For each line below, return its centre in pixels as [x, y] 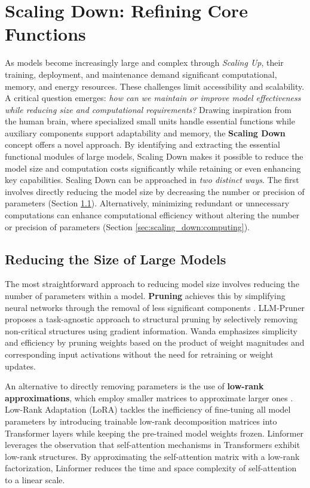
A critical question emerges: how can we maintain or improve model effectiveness [153, 98]
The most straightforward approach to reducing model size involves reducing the [152, 284]
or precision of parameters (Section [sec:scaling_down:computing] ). [127, 226]
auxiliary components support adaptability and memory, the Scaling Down [145, 132]
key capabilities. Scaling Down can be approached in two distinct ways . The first [152, 180]
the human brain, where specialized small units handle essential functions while [150, 121]
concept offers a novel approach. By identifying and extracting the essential [142, 144]
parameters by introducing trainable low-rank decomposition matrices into [141, 421]
